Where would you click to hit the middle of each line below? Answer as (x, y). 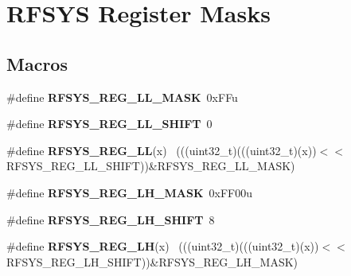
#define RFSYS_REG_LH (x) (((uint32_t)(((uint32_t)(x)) (163, 246)
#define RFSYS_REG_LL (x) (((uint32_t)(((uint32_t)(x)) (162, 150)
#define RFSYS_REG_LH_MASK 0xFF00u (129, 192)
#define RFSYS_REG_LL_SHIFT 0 (109, 124)
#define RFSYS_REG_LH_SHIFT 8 (111, 219)
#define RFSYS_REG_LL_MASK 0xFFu (122, 97)
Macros (37, 63)
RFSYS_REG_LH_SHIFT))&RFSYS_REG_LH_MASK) (152, 261)
